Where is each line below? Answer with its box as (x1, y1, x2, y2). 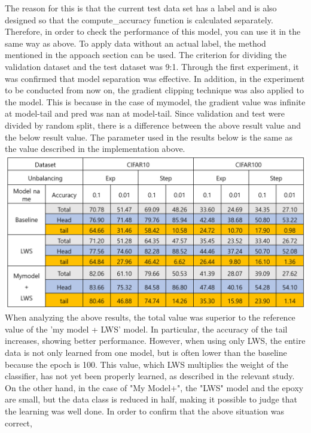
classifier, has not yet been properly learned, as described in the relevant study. (5, 370, 295, 382)
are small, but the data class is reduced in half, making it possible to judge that (5, 393, 297, 405)
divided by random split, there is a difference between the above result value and (5, 118, 301, 131)
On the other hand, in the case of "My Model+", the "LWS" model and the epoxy (5, 381, 304, 394)
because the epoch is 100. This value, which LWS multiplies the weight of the (5, 358, 288, 370)
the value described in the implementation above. (5, 142, 185, 155)
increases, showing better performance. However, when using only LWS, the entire (5, 334, 306, 347)
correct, (5, 416, 32, 429)
